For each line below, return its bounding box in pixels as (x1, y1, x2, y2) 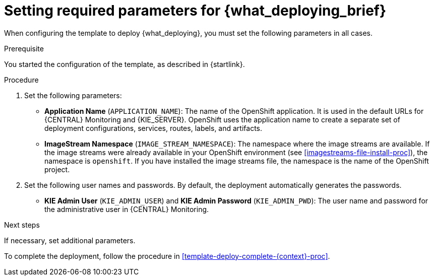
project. (44, 165, 70, 174)
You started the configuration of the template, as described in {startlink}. (4, 59, 245, 68)
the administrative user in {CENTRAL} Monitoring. (44, 204, 209, 214)
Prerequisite (4, 44, 44, 53)
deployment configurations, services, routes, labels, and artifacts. (44, 123, 263, 132)
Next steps (4, 220, 40, 229)
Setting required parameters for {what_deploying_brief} (4, 2, 387, 19)
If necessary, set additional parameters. (4, 236, 136, 245)
